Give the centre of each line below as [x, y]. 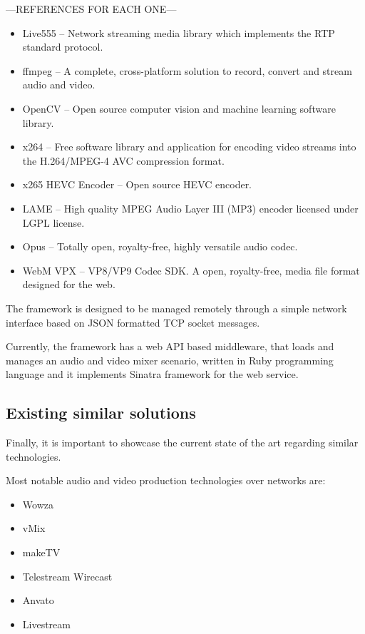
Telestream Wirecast [67, 576]
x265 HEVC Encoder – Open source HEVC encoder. [137, 184]
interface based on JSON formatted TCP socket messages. [133, 322]
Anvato [38, 600]
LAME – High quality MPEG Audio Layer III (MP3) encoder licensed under [190, 208]
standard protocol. [63, 47]
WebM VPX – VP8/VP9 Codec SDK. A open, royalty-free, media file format [191, 270]
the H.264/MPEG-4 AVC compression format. [123, 160]
